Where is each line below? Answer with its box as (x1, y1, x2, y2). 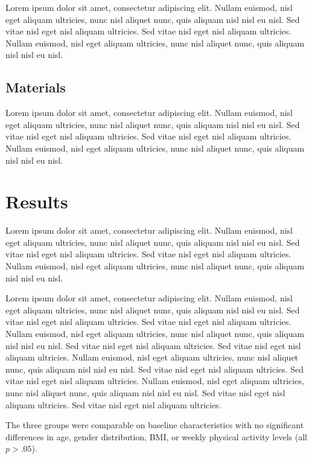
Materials (5, 78, 66, 97)
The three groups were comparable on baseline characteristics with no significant (5, 419, 304, 431)
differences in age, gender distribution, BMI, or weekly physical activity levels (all (5, 430, 307, 443)
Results (5, 189, 68, 214)
